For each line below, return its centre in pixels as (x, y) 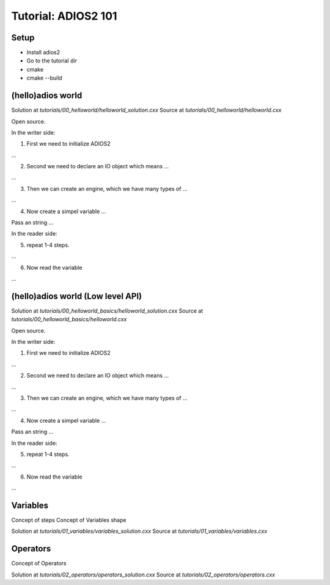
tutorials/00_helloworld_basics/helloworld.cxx (69, 319)
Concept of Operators (39, 564)
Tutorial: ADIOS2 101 (64, 16)
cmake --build (44, 78)
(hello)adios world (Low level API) (77, 296)
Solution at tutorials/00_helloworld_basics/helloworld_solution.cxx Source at (107, 311)
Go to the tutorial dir (52, 61)
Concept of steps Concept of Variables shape (69, 520)
